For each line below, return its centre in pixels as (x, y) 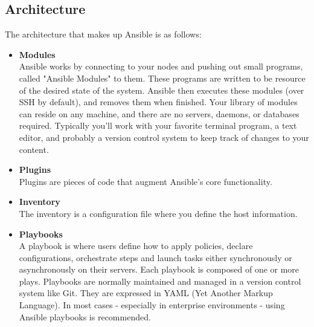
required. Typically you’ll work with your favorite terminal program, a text (158, 125)
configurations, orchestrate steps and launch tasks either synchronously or (155, 257)
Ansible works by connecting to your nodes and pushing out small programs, (161, 66)
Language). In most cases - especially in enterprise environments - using (152, 305)
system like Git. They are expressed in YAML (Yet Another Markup (146, 293)
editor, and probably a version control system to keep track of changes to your (164, 137)
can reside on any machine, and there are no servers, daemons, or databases (159, 113)
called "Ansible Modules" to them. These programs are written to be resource (162, 78)
